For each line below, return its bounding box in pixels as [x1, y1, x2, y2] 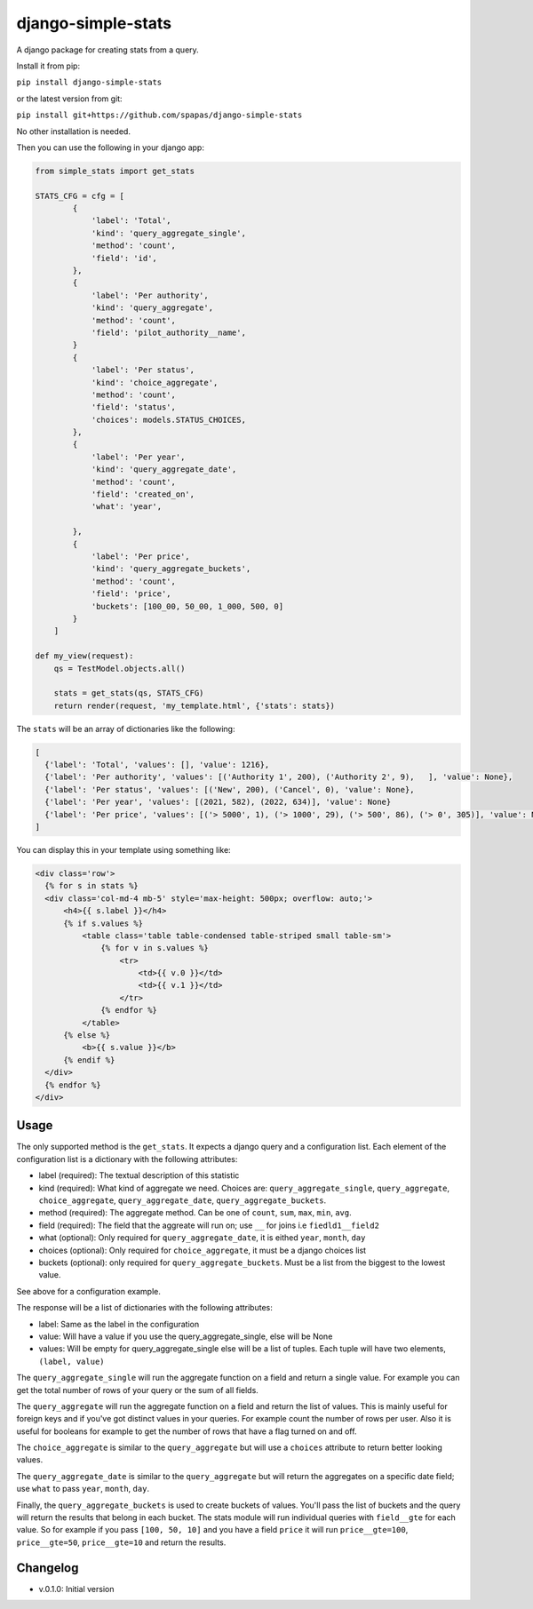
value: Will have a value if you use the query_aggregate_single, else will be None [38, 1331, 333, 1342]
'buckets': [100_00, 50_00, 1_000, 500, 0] [91, 601, 284, 611]
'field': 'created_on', [91, 490, 195, 499]
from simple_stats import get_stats [35, 165, 195, 176]
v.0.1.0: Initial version [38, 1583, 115, 1594]
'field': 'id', [91, 253, 157, 263]
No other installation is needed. [16, 125, 131, 137]
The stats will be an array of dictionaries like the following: [16, 723, 235, 734]
